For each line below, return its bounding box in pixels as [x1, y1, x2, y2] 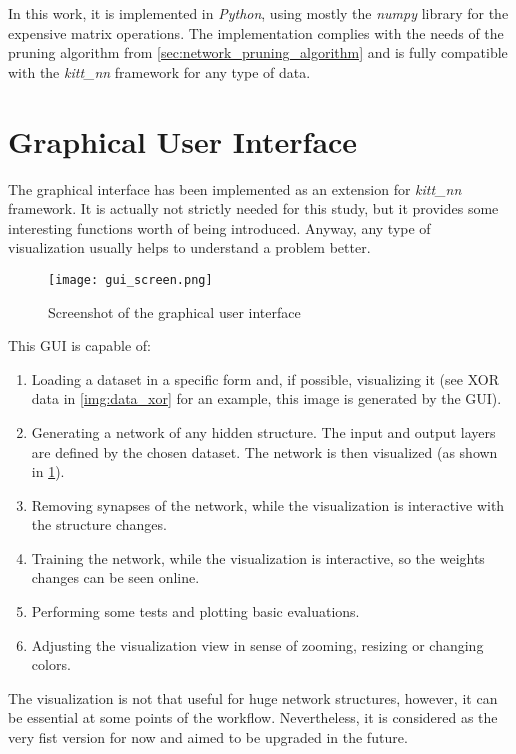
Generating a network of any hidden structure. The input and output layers [31, 421, 496, 442]
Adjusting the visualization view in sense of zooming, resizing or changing [31, 634, 484, 655]
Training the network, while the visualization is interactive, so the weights [31, 547, 485, 568]
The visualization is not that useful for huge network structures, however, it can [8, 687, 498, 708]
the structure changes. [31, 514, 167, 535]
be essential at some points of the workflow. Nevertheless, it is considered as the [8, 707, 498, 728]
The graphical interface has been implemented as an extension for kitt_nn [8, 178, 462, 199]
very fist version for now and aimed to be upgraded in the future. [8, 727, 408, 748]
